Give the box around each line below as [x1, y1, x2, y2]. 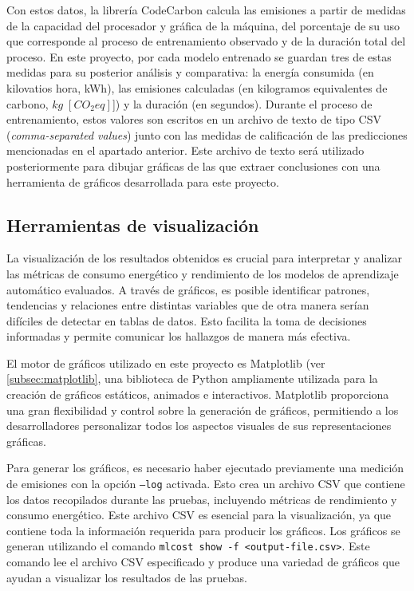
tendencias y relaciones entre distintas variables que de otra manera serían [6, 297, 369, 313]
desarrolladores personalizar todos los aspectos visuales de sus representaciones [6, 417, 392, 434]
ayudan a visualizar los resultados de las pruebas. [6, 569, 247, 585]
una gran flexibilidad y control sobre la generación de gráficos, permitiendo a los [6, 401, 399, 418]
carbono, [6, 95, 49, 112]
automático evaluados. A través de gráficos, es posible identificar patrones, [6, 281, 370, 297]
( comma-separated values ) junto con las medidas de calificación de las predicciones [6, 126, 408, 143]
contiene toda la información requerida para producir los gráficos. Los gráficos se [6, 522, 400, 538]
